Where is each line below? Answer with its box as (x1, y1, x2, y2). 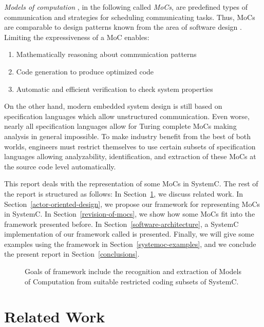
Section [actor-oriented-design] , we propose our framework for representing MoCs (4, 198, 260, 209)
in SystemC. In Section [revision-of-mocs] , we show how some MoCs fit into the (4, 208, 255, 219)
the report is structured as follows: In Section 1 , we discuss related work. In (4, 188, 243, 199)
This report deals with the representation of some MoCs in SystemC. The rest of (4, 178, 258, 189)
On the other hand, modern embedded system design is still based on (4, 101, 222, 111)
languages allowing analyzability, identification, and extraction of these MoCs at (4, 151, 256, 162)
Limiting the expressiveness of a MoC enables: (4, 31, 149, 42)
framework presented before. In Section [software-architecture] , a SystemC (4, 218, 239, 229)
